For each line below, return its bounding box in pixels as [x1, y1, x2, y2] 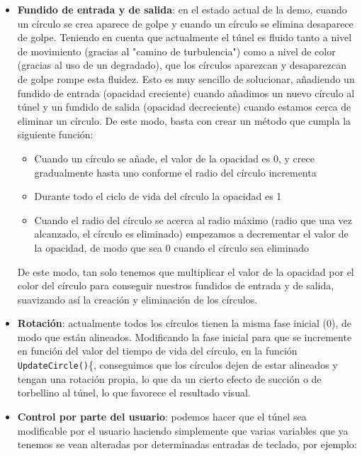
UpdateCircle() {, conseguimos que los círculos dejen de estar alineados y [17, 357, 338, 372]
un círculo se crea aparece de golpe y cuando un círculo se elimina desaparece [17, 16, 353, 30]
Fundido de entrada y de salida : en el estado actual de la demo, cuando [17, 2, 347, 16]
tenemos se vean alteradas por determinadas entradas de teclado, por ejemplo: [17, 437, 357, 452]
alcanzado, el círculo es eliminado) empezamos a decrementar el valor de [34, 226, 349, 241]
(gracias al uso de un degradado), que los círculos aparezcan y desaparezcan [17, 57, 346, 72]
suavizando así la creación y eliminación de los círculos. [17, 291, 258, 306]
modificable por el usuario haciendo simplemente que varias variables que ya [17, 423, 349, 438]
